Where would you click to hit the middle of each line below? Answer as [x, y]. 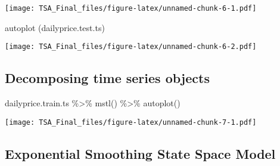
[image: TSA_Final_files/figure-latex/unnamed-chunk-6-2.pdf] [131, 47]
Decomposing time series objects [107, 78]
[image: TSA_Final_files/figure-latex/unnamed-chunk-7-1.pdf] [131, 122]
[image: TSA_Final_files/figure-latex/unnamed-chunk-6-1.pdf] [131, 8]
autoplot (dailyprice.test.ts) [55, 27]
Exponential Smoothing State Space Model [140, 153]
